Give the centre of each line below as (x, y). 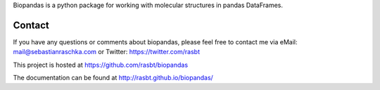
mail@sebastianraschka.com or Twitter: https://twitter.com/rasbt (107, 52)
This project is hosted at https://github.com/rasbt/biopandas (101, 65)
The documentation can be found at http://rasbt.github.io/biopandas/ (113, 78)
